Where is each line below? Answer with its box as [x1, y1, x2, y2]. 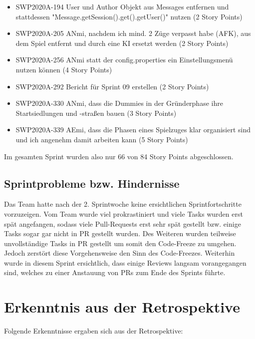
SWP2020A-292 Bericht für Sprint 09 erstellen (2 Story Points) [15, 81, 209, 91]
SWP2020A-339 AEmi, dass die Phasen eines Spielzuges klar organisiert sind [15, 124, 251, 135]
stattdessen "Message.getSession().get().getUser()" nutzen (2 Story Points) [15, 11, 243, 21]
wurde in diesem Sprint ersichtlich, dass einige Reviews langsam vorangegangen [4, 257, 247, 268]
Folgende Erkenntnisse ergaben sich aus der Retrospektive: [4, 326, 183, 336]
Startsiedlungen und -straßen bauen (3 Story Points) [15, 107, 177, 118]
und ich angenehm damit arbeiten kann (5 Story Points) [15, 134, 188, 144]
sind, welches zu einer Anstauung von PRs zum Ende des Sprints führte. [4, 267, 226, 278]
